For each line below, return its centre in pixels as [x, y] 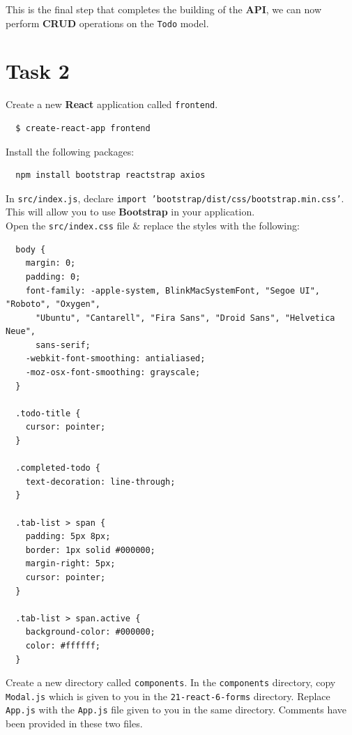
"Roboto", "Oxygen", [53, 304]
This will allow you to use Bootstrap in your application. [130, 212]
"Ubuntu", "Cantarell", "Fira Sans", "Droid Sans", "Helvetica [185, 318]
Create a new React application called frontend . [112, 104]
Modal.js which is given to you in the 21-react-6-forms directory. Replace [168, 696]
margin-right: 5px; [70, 564]
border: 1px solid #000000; [90, 550]
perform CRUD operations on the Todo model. [107, 23]
